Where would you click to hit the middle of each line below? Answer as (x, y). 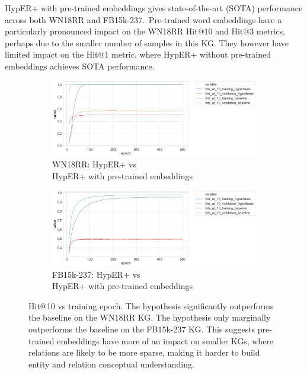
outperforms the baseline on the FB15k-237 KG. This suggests (142, 329)
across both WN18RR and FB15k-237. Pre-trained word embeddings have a (143, 19)
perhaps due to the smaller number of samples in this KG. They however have (147, 42)
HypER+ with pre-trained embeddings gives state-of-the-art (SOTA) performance (154, 8)
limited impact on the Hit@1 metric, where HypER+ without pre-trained (138, 54)
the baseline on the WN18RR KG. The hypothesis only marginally (150, 317)
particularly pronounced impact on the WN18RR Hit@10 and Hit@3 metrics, (145, 31)
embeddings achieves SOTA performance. (80, 66)
